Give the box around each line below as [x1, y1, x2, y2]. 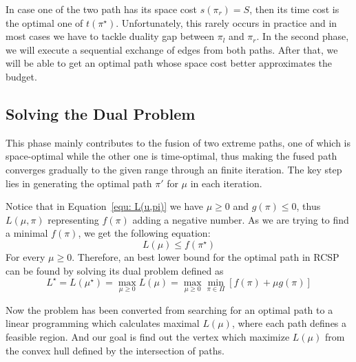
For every [6, 249, 45, 264]
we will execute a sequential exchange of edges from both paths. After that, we [6, 42, 338, 56]
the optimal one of [6, 15, 83, 30]
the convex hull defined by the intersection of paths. [6, 343, 224, 357]
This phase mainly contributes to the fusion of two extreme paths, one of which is [6, 135, 351, 149]
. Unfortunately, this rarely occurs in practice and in [116, 15, 337, 30]
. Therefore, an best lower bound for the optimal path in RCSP [72, 249, 339, 264]
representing [48, 212, 99, 226]
